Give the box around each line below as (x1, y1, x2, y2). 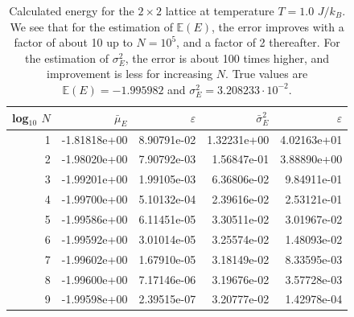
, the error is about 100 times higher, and (125, 49, 330, 66)
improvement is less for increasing (47, 65, 213, 82)
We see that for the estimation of (10, 18, 173, 35)
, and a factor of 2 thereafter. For (176, 34, 340, 51)
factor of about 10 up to (14, 34, 133, 51)
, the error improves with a (211, 18, 344, 35)
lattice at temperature (165, 2, 274, 19)
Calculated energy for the (9, 2, 134, 19)
